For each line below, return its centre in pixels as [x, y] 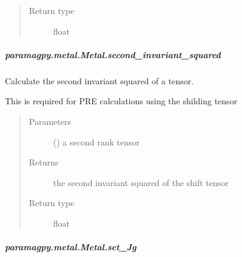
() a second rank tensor [96, 142]
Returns [44, 162]
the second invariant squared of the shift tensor [141, 182]
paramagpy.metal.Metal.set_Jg [71, 247]
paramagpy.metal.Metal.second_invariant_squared [113, 54]
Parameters [50, 121]
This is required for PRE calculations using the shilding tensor [121, 101]
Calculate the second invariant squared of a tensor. [99, 80]
